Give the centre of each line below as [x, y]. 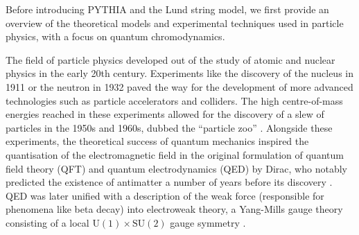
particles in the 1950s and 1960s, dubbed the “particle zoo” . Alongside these [169, 127]
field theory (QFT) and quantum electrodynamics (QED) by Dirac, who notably [176, 168]
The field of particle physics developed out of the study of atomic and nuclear [170, 59]
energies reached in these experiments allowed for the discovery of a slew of [165, 114]
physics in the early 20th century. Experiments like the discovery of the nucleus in [180, 73]
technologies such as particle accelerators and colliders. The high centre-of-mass [174, 100]
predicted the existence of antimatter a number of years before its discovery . [169, 182]
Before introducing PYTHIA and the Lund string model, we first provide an [167, 9]
